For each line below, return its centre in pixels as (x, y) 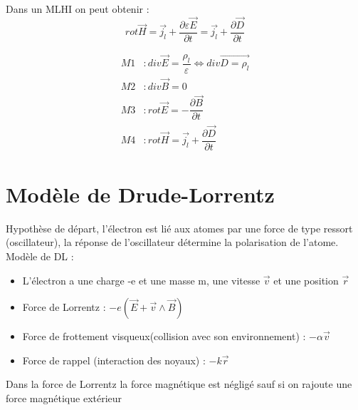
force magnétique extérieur (64, 398)
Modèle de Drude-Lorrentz (140, 194)
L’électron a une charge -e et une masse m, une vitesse (141, 280)
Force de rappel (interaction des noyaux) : (114, 360)
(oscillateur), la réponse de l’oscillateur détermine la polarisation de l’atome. (172, 242)
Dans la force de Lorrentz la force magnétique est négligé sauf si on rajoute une (179, 384)
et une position (306, 280)
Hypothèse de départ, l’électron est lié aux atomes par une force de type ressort (179, 228)
